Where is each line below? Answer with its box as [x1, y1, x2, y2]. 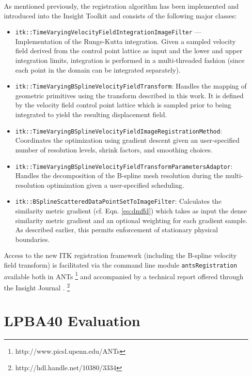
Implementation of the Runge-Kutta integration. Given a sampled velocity [15, 36, 236, 46]
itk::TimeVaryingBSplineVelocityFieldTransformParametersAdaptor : [15, 161, 233, 171]
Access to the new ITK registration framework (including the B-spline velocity [4, 250, 237, 260]
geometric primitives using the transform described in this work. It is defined [15, 90, 244, 100]
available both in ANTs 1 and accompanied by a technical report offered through [4, 270, 244, 281]
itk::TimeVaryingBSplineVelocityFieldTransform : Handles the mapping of [15, 81, 247, 91]
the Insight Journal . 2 [4, 281, 70, 292]
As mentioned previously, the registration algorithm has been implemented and [4, 1, 239, 11]
